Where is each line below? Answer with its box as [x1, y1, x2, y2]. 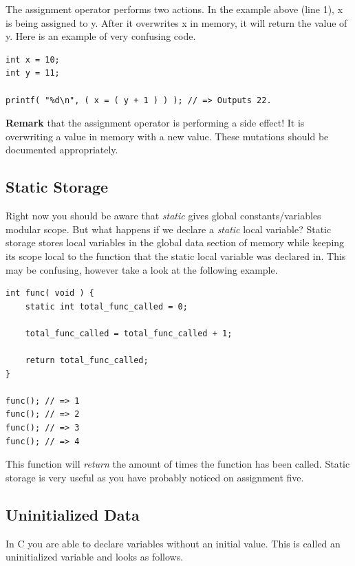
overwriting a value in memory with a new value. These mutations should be [6, 129, 329, 143]
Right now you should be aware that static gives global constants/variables [6, 208, 321, 223]
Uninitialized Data [6, 503, 140, 525]
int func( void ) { [6, 288, 94, 298]
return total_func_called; [25, 356, 149, 366]
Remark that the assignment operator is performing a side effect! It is [6, 116, 305, 130]
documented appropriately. [6, 142, 118, 157]
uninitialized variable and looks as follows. [6, 549, 184, 564]
